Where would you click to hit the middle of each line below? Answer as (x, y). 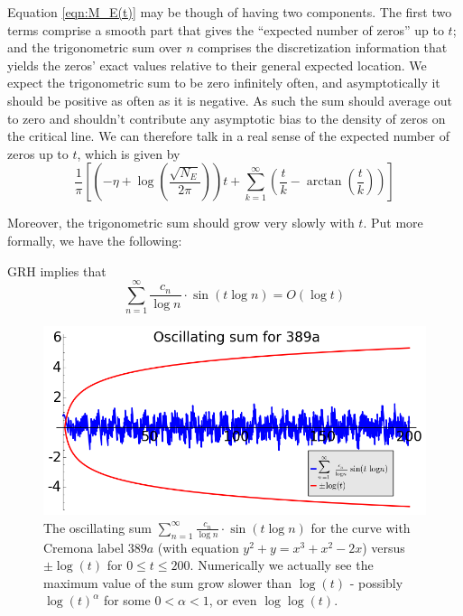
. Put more (393, 223)
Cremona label (84, 547)
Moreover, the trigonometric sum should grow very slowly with (181, 223)
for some (127, 600)
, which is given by (129, 153)
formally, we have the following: (95, 240)
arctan (324, 182)
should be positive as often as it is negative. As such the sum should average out (230, 100)
